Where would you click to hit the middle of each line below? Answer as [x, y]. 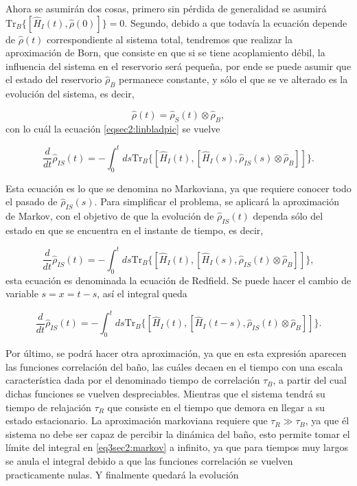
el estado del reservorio [54, 79]
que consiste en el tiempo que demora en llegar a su [216, 407]
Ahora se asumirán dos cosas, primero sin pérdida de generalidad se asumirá [166, 8]
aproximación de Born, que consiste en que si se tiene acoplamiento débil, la [165, 53]
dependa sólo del [288, 216]
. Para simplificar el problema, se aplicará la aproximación [217, 201]
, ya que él [327, 420]
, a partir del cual [310, 380]
